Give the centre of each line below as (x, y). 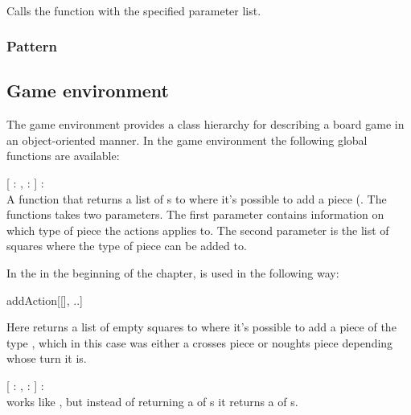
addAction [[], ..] (45, 300)
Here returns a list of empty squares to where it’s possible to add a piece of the (201, 327)
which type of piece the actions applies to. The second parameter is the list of (198, 230)
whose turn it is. (47, 358)
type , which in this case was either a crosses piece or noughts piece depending (200, 342)
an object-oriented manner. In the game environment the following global (187, 140)
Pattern (32, 46)
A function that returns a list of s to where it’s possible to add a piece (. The (197, 198)
